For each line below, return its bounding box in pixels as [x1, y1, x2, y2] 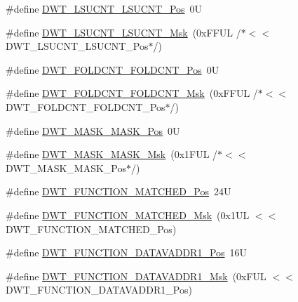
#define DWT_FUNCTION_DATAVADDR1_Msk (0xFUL [6, 268, 266, 283]
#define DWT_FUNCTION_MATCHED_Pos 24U [6, 184, 231, 199]
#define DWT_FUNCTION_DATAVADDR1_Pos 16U [6, 245, 248, 260]
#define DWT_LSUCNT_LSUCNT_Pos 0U [6, 1, 203, 15]
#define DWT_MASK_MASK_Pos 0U [6, 123, 180, 138]
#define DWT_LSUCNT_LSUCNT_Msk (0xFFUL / [6, 25, 241, 39]
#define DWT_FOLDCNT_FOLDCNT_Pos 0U [6, 62, 219, 77]
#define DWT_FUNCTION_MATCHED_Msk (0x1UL [6, 207, 250, 222]
